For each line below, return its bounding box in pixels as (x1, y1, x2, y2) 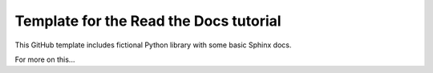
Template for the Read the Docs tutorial (14, 12, 281, 30)
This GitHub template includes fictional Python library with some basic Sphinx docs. (14, 40, 292, 50)
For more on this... (14, 55, 75, 64)
